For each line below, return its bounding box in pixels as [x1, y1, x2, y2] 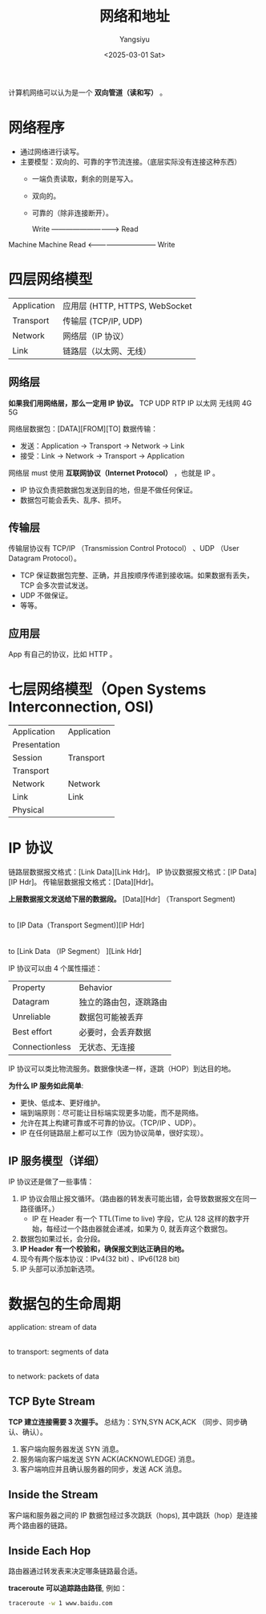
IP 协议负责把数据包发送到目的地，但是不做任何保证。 [19, 485, 198, 495]
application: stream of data [8, 1322, 98, 1331]
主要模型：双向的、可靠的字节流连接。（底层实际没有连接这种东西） [19, 157, 242, 166]
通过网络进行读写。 [19, 146, 84, 157]
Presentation [12, 740, 60, 751]
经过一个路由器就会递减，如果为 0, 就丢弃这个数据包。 [53, 1224, 232, 1233]
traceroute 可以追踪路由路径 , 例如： [8, 1583, 127, 1593]
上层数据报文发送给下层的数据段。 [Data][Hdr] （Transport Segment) [8, 895, 236, 904]
